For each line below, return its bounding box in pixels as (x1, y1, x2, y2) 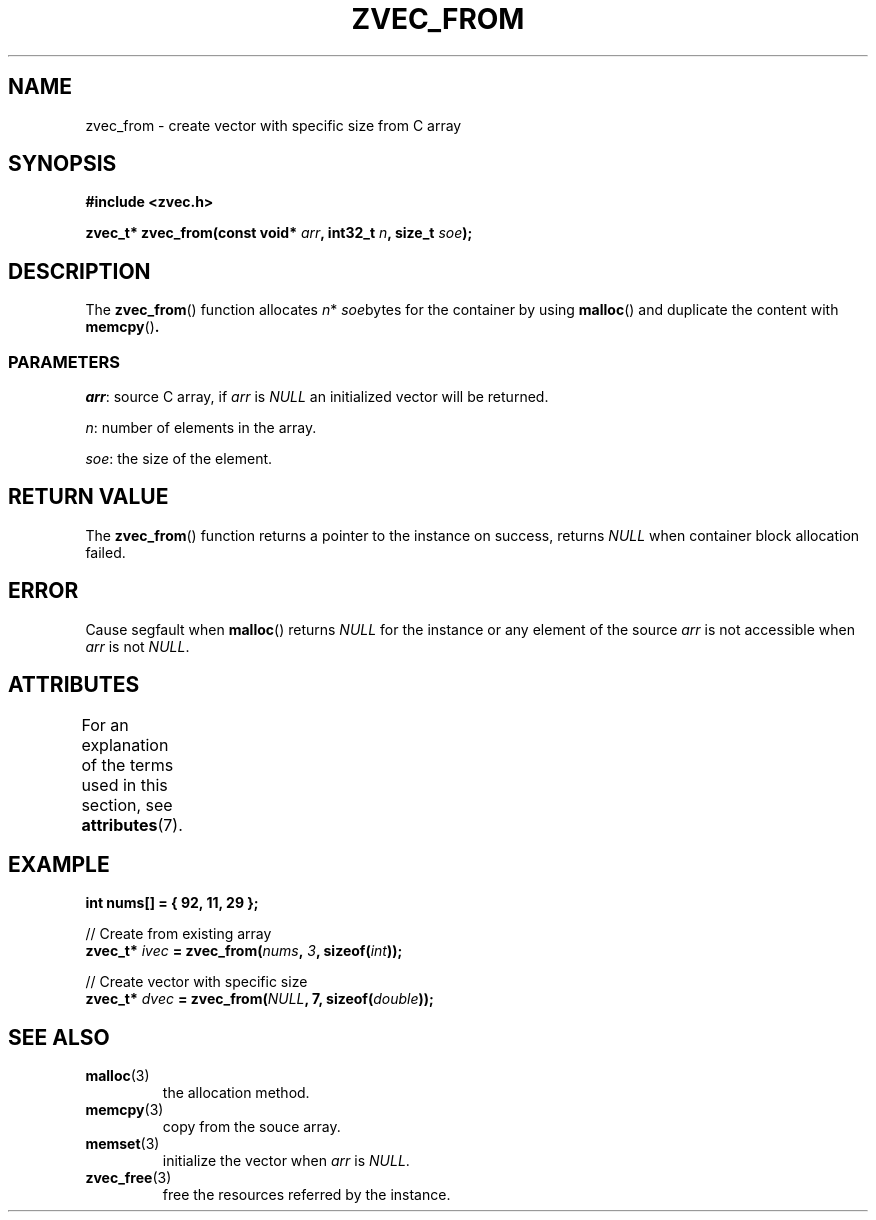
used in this (81, 774, 168, 795)
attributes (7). (81, 814, 183, 835)
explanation (81, 734, 169, 755)
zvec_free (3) (85, 1169, 172, 1187)
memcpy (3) (85, 1101, 164, 1119)
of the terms (81, 754, 174, 775)
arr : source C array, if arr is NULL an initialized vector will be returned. (85, 388, 549, 406)
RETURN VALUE (8, 484, 169, 510)
